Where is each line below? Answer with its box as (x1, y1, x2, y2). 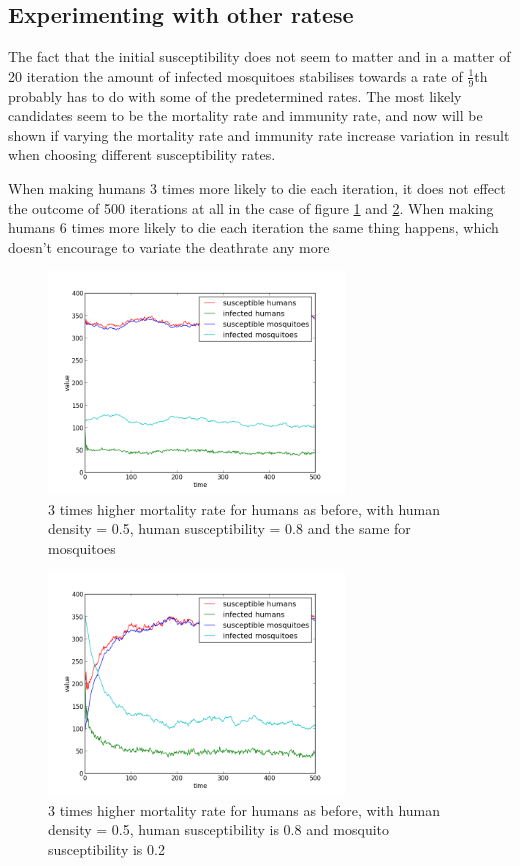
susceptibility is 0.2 (48, 838, 165, 859)
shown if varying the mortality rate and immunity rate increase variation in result (8, 124, 510, 145)
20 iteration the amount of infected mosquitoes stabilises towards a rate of (8, 65, 463, 86)
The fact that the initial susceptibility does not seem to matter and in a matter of (8, 46, 511, 67)
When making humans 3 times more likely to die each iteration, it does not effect (8, 178, 506, 198)
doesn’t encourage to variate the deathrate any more (8, 236, 330, 257)
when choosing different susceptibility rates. (8, 144, 276, 165)
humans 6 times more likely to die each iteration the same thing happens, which (8, 217, 499, 238)
